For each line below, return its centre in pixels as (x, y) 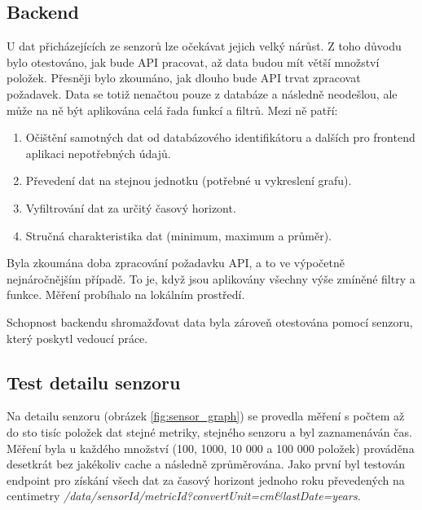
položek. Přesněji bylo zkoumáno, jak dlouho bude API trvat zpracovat (184, 78)
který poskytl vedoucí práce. (77, 338)
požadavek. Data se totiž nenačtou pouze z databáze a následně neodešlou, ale (202, 93)
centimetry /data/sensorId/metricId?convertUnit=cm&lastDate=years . (184, 496)
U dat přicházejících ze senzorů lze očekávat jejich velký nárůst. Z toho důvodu (204, 46)
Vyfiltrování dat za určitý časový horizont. (131, 207)
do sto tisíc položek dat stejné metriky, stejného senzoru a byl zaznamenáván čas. (209, 431)
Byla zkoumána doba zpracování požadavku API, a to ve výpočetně (176, 263)
